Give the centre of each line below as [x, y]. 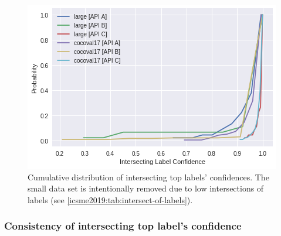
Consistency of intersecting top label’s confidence [123, 226]
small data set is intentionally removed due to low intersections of [146, 188]
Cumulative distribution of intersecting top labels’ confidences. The [148, 177]
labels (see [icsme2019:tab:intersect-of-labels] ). [110, 199]
